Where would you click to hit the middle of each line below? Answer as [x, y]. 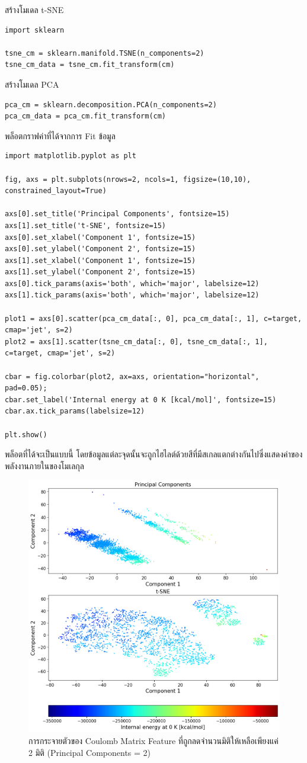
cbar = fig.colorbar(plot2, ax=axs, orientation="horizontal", [132, 376]
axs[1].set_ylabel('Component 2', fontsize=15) [100, 272]
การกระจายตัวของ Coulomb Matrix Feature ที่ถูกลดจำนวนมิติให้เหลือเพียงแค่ [153, 741]
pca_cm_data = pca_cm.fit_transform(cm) [86, 116]
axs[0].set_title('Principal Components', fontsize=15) [117, 214]
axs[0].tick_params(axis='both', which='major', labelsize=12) [132, 283]
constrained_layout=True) [56, 191]
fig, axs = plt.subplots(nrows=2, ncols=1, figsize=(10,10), [128, 179]
